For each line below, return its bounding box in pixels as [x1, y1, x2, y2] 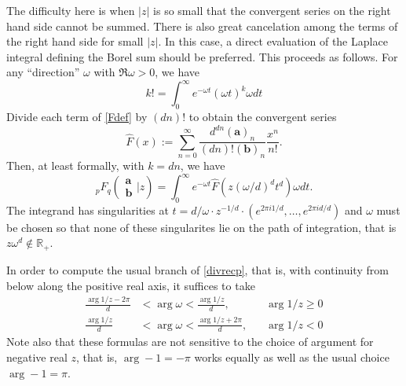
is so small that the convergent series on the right [153, 2, 391, 18]
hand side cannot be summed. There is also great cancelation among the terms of [6, 17, 398, 34]
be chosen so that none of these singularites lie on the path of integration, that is [6, 219, 397, 235]
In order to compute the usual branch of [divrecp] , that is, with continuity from [6, 261, 389, 278]
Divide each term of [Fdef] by [6, 108, 148, 125]
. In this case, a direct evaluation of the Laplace [158, 33, 388, 50]
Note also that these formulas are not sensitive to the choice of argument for [6, 333, 374, 350]
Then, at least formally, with [6, 156, 144, 173]
